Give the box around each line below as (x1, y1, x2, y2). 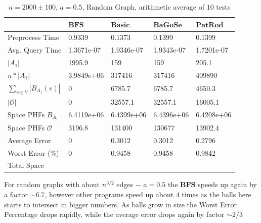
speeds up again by (198, 179, 257, 190)
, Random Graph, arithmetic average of (82, 2, 204, 12)
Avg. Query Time (8, 44, 62, 55)
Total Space (8, 160, 44, 170)
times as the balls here (182, 189, 251, 200)
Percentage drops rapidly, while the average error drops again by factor (4, 209, 225, 219)
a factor (4, 189, 28, 200)
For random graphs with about (4, 179, 100, 190)
